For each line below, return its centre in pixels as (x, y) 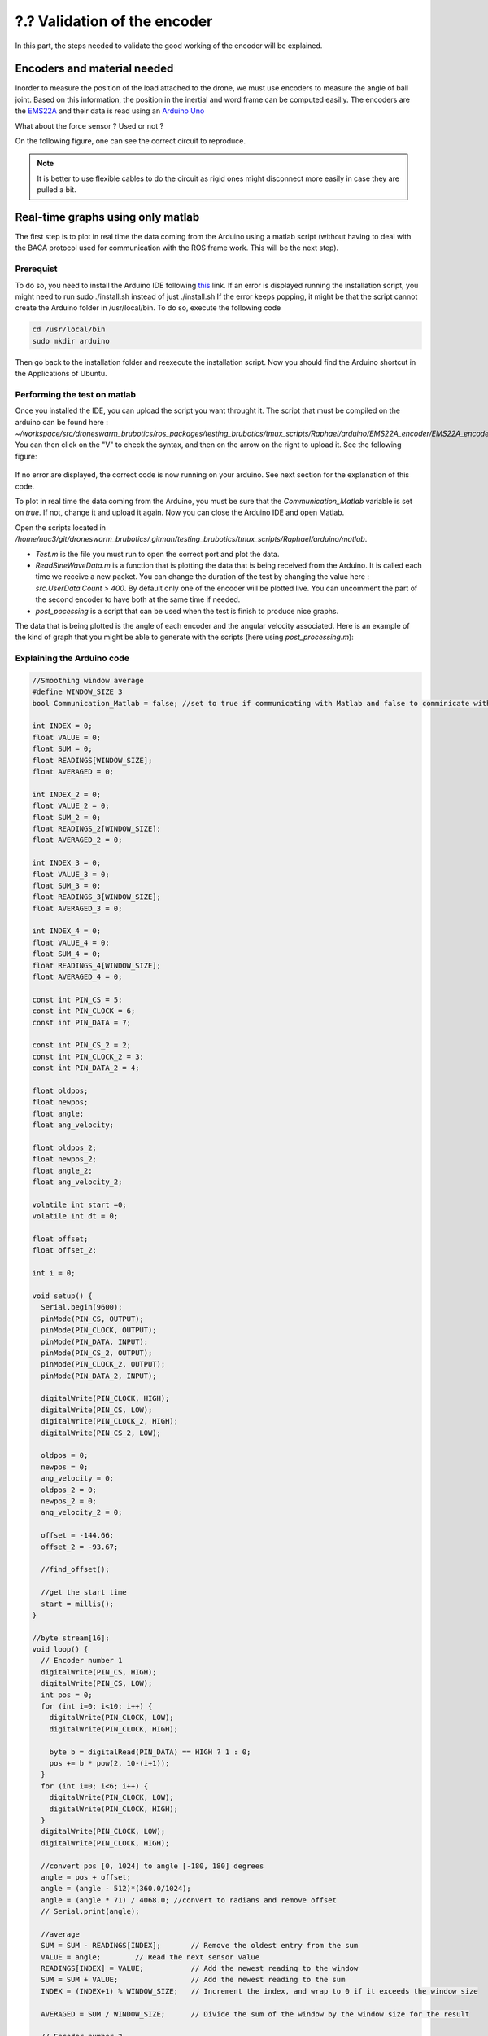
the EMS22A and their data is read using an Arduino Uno (110, 111)
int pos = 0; (67, 1695)
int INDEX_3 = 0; (67, 863)
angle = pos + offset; (86, 1877)
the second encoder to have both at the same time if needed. (138, 599)
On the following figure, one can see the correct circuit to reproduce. (131, 141)
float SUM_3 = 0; (67, 885)
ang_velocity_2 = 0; (82, 1512)
